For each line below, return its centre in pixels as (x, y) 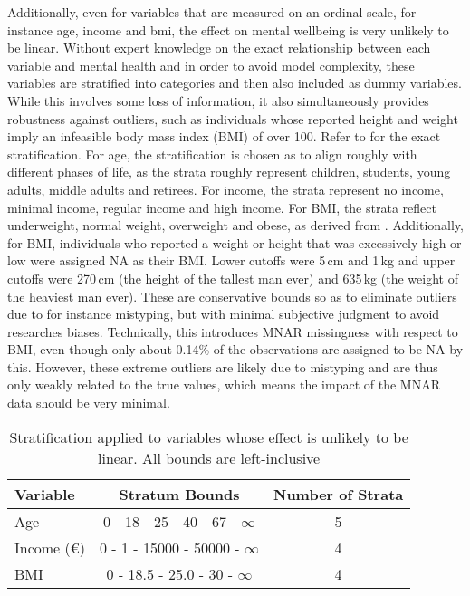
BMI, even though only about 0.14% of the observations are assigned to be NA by (235, 349)
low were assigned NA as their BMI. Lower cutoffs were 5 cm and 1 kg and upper (231, 260)
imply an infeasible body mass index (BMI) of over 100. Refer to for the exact (224, 136)
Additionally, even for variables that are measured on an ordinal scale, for (212, 12)
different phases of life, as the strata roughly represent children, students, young (229, 172)
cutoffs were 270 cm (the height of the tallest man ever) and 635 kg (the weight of (233, 278)
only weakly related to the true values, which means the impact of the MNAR (224, 385)
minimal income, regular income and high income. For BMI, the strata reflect (222, 207)
